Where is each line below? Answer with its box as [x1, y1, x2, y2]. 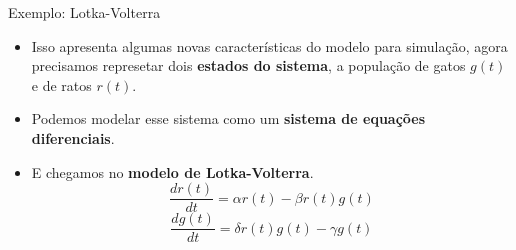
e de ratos [31, 74, 92, 95]
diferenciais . [31, 127, 115, 148]
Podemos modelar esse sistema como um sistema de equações [31, 108, 426, 129]
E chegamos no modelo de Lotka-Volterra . [31, 161, 314, 182]
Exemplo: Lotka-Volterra [8, 2, 161, 22]
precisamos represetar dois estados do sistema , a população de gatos [31, 55, 466, 76]
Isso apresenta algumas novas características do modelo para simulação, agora [31, 35, 508, 56]
